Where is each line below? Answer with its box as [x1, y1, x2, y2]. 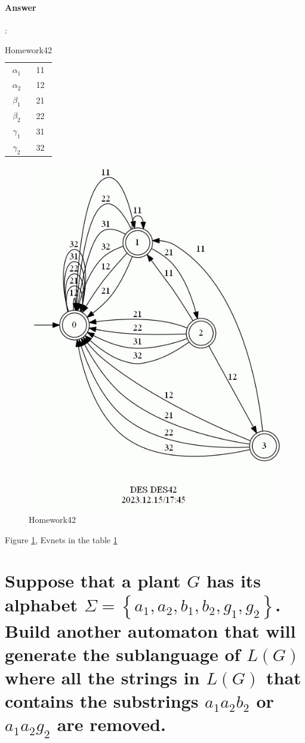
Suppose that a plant [5, 568, 181, 593]
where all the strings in [5, 665, 200, 689]
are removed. [57, 712, 166, 736]
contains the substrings [5, 689, 199, 713]
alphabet [5, 592, 78, 616]
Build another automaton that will [5, 618, 296, 642]
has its [206, 568, 261, 593]
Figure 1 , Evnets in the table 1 [5, 533, 118, 546]
